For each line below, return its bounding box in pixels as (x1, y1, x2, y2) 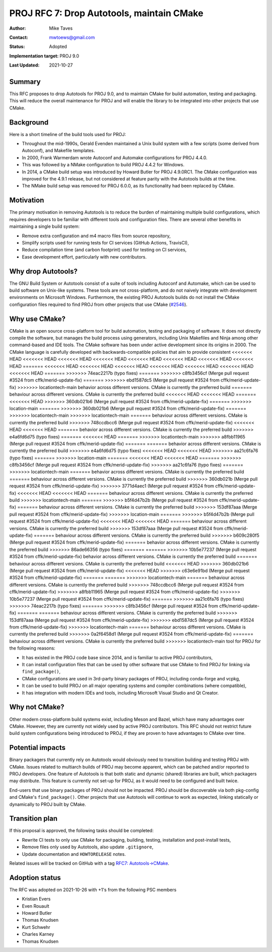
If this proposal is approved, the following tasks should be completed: (9, 828, 154, 834)
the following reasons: (9, 645, 55, 651)
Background (9, 118, 49, 126)
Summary (9, 77, 41, 86)
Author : (9, 25, 26, 31)
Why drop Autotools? (9, 267, 78, 276)
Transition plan (9, 814, 58, 823)
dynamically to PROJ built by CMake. (9, 801, 87, 807)
